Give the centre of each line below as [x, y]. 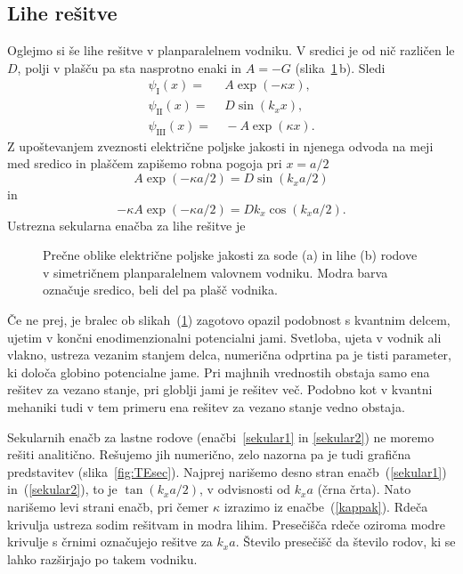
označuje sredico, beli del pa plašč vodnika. [160, 290]
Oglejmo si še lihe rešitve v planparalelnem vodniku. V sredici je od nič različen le [231, 50]
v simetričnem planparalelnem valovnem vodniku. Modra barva [215, 272]
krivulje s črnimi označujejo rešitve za [110, 542]
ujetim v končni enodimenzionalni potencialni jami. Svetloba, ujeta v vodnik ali [224, 337]
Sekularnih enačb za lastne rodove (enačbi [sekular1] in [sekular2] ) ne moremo [221, 437]
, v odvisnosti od [245, 489]
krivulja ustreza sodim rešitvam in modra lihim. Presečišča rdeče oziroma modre [227, 524]
